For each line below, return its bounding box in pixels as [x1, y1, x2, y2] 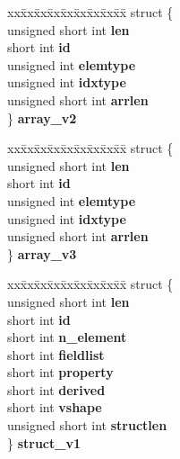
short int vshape [7, 398, 102, 417]
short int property [7, 363, 114, 382]
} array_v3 [7, 244, 77, 263]
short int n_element [7, 328, 127, 346]
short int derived [7, 380, 106, 399]
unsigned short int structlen [7, 416, 167, 435]
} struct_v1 [7, 433, 81, 452]
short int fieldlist [7, 345, 105, 364]
